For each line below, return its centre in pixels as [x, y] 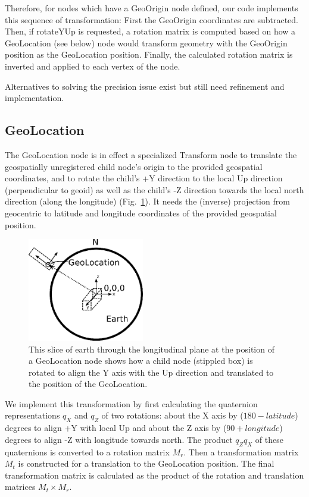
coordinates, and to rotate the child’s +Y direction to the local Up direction [144, 178]
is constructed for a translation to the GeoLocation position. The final [146, 463]
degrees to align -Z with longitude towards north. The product [119, 439]
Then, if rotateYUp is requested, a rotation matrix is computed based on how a [150, 31]
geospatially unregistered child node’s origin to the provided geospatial [134, 166]
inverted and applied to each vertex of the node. [93, 66]
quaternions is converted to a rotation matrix [87, 452]
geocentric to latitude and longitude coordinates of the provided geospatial [141, 213]
